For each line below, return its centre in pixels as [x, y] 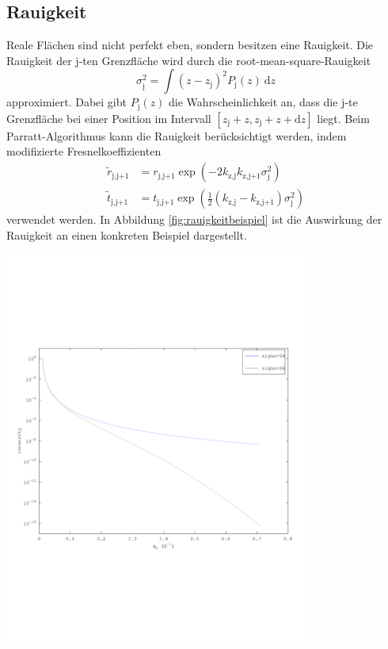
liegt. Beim [343, 118]
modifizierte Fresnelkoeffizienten [84, 151]
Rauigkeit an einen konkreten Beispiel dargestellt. [127, 234]
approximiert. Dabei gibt [67, 102]
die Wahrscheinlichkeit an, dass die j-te [263, 102]
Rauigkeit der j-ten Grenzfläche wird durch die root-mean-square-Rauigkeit [189, 60]
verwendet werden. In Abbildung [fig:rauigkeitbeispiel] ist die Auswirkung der [194, 219]
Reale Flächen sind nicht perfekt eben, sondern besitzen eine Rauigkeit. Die [190, 45]
